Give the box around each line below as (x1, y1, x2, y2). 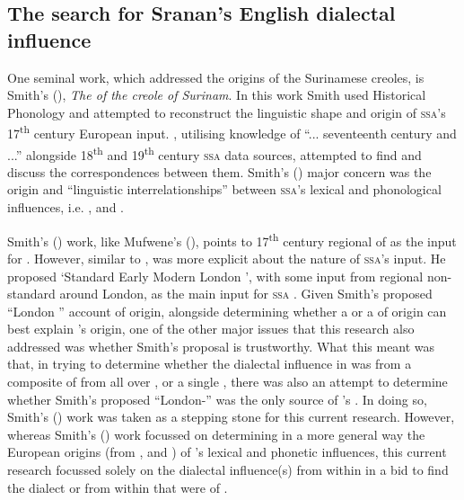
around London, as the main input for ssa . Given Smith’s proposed (59, 284, 433, 303)
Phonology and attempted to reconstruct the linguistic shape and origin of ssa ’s (7, 103, 446, 121)
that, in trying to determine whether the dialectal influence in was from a (7, 354, 412, 373)
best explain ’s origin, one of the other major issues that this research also (7, 319, 415, 338)
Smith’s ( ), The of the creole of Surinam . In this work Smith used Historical (7, 85, 426, 104)
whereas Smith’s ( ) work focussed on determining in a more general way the (7, 424, 425, 443)
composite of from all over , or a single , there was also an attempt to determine (7, 372, 448, 391)
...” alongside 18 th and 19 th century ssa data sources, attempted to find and (7, 142, 422, 164)
